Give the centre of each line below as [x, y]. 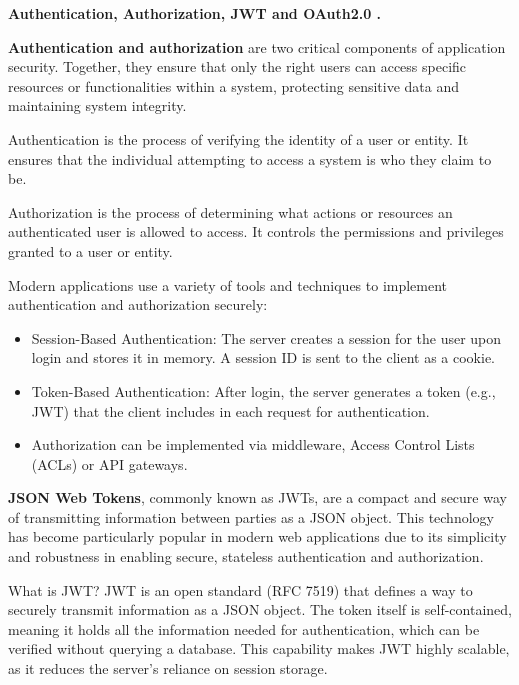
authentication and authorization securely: [138, 304]
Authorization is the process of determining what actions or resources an [230, 211]
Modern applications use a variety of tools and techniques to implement [228, 284]
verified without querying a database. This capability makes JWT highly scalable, [259, 648]
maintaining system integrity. [97, 105]
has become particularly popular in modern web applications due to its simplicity [257, 536]
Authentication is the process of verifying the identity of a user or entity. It [238, 138]
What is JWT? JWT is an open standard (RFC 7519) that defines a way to [240, 589]
